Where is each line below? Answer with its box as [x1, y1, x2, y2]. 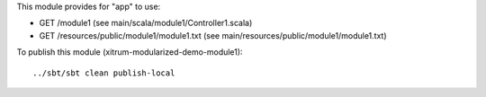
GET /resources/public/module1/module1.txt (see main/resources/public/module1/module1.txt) [39, 30, 387, 40]
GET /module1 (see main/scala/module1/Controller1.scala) [39, 18, 253, 29]
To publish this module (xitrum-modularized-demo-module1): [16, 47, 243, 57]
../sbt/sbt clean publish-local [32, 67, 175, 78]
